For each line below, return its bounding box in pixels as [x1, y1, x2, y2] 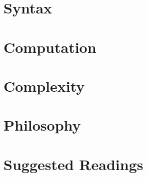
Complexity [3, 75, 85, 96]
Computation [3, 36, 96, 57]
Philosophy [3, 115, 81, 135]
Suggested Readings [3, 154, 143, 174]
